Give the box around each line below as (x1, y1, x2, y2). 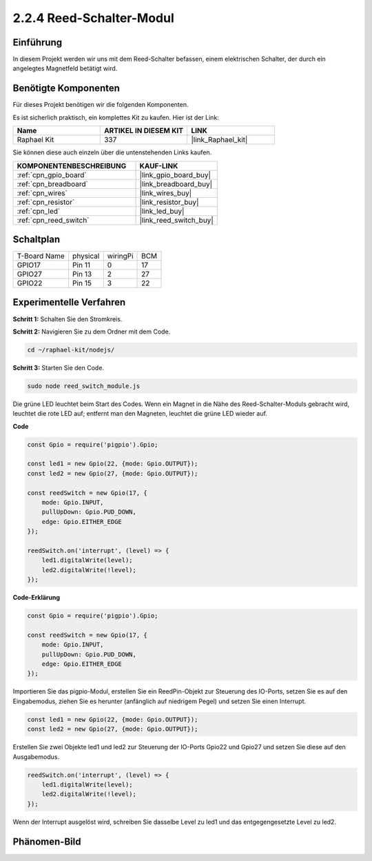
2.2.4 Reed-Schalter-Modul (12, 10, 175, 26)
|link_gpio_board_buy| (139, 170, 211, 179)
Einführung (12, 37, 62, 48)
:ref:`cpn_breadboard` (17, 179, 89, 189)
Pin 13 (72, 270, 92, 279)
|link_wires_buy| (139, 188, 192, 198)
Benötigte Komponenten (12, 83, 121, 94)
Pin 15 (72, 278, 92, 288)
